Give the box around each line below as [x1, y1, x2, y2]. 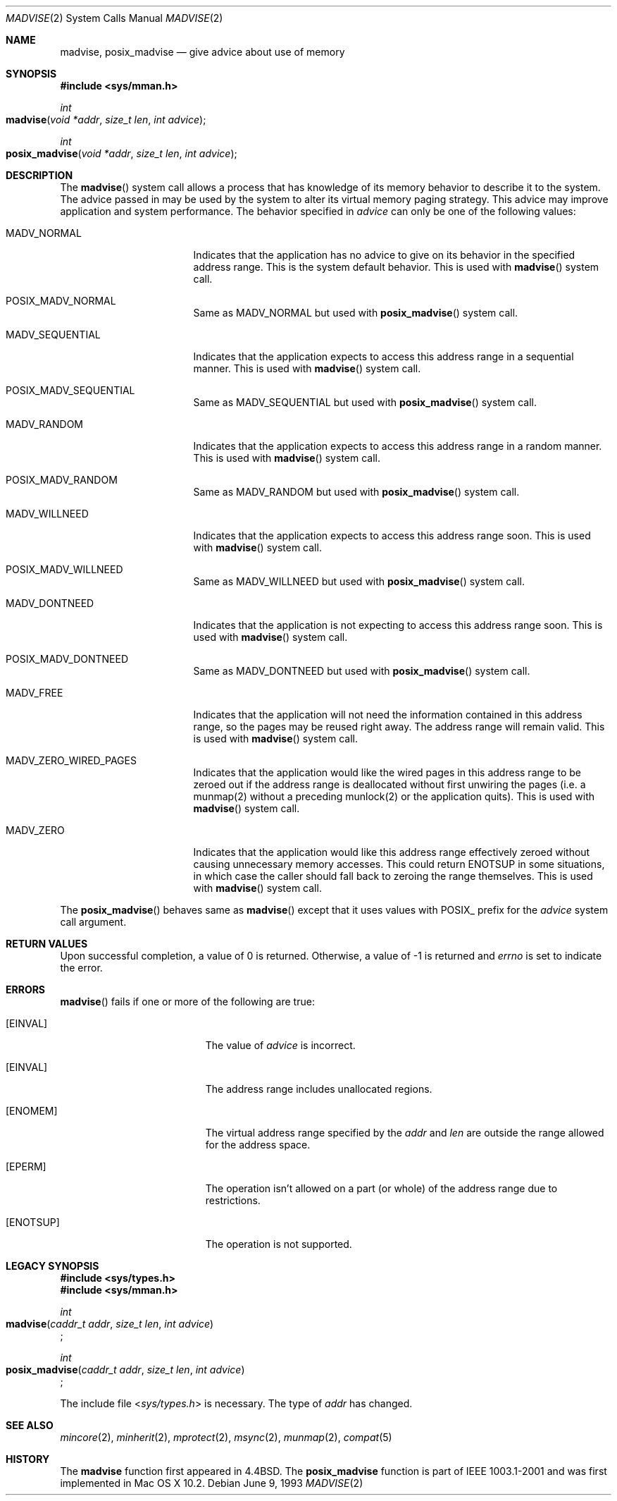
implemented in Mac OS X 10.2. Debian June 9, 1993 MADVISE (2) [60, 1477, 363, 1489]
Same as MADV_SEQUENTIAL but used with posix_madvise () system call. [193, 396, 537, 408]
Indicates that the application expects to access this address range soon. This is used [193, 529, 591, 541]
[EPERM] [6, 1160, 46, 1172]
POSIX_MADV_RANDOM [6, 474, 118, 486]
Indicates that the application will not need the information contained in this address [193, 709, 582, 721]
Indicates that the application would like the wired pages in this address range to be [193, 766, 581, 778]
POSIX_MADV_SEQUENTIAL [6, 384, 135, 396]
